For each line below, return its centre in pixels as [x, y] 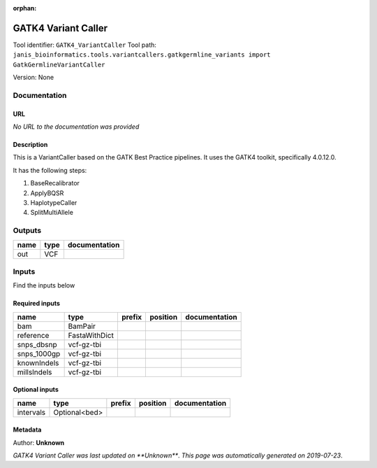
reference [33, 335]
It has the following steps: [50, 170]
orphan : [25, 8]
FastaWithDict [91, 335]
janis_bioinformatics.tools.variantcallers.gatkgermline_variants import [142, 55]
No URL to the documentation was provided [76, 127]
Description [30, 145]
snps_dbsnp [37, 344]
